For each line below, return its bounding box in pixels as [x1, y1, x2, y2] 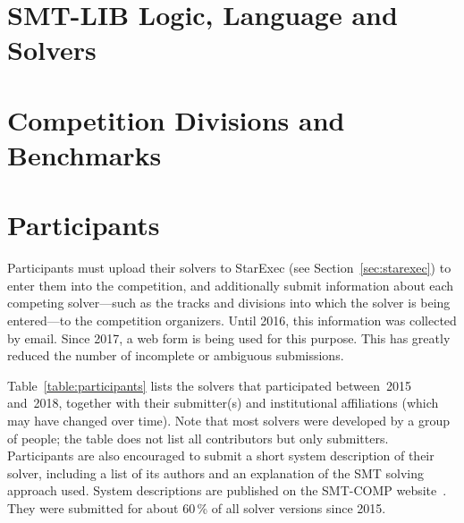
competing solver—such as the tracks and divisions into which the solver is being [7, 293, 451, 312]
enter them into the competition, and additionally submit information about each [7, 275, 454, 294]
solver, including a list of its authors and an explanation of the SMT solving [7, 463, 425, 482]
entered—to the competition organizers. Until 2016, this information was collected [7, 311, 457, 330]
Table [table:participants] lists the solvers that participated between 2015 [7, 375, 412, 394]
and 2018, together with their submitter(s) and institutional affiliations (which [7, 393, 439, 412]
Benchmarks [7, 136, 162, 173]
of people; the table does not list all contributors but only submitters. [7, 428, 389, 447]
